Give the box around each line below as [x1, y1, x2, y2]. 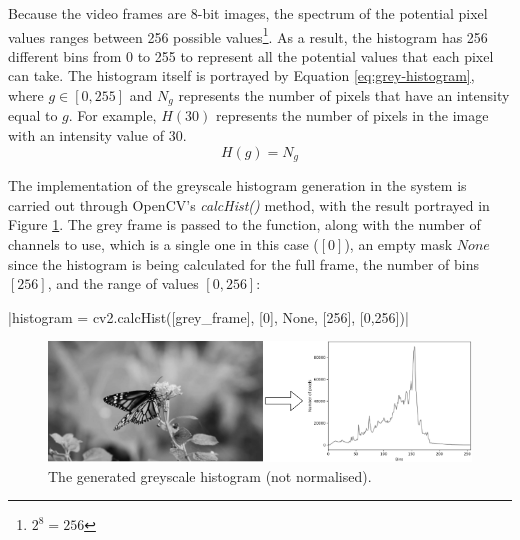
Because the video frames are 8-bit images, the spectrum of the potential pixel [8, 3, 488, 23]
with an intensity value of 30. [8, 125, 187, 146]
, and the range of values [47, 273, 199, 294]
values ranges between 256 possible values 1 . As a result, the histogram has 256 [8, 23, 488, 47]
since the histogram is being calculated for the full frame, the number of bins [8, 253, 480, 274]
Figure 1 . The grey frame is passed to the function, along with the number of [8, 214, 481, 235]
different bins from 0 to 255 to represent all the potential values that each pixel [8, 45, 494, 66]
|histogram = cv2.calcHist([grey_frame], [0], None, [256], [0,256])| [8, 306, 409, 327]
